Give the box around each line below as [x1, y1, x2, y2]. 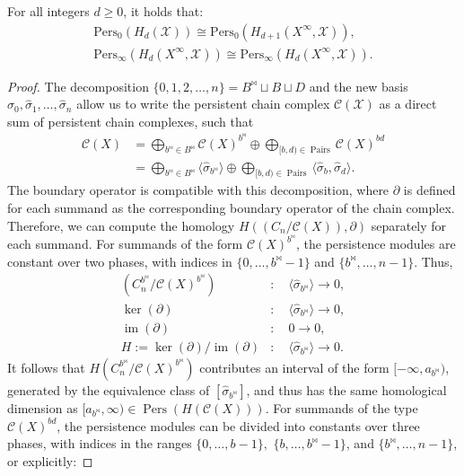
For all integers [7, 2, 90, 20]
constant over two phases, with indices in [7, 251, 232, 270]
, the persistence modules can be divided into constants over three [57, 416, 420, 435]
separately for [371, 216, 447, 234]
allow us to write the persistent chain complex [76, 94, 330, 113]
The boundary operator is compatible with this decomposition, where [7, 181, 390, 199]
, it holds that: [123, 2, 204, 20]
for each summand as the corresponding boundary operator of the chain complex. [7, 198, 455, 216]
